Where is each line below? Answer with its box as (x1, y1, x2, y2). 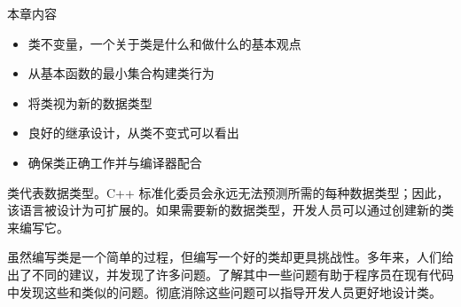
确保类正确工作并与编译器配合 (27, 153, 202, 171)
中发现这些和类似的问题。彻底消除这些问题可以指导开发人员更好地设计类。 (7, 282, 441, 301)
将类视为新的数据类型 (27, 93, 152, 112)
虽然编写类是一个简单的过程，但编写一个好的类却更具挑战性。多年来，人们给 (7, 248, 454, 266)
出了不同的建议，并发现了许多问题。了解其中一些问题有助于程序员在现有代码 (7, 264, 454, 283)
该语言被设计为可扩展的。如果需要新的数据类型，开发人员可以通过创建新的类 (7, 201, 454, 219)
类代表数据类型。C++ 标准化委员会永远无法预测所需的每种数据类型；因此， (7, 183, 449, 201)
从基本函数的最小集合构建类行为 (27, 64, 215, 83)
